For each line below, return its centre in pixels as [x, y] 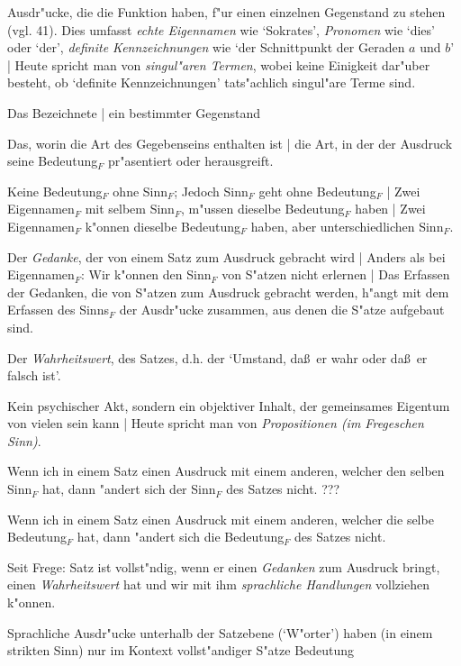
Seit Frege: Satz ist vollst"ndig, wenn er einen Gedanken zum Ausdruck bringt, [224, 566]
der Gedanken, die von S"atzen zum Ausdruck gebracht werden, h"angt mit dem [228, 292]
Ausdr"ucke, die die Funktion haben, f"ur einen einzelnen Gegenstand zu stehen [226, 12]
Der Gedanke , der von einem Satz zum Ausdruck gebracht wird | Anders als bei [226, 256]
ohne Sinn [140, 191]
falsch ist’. [34, 375]
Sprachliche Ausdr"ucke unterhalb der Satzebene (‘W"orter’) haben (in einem [220, 632]
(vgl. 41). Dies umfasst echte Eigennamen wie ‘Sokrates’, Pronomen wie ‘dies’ [221, 29]
